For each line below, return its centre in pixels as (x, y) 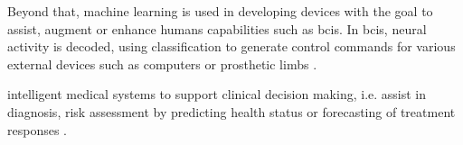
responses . (37, 129)
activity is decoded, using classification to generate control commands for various (231, 46)
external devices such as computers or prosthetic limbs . (162, 63)
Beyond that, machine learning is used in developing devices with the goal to (220, 11)
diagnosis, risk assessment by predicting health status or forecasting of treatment (231, 111)
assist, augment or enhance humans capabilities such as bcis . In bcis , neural (217, 28)
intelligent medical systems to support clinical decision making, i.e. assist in (217, 94)
